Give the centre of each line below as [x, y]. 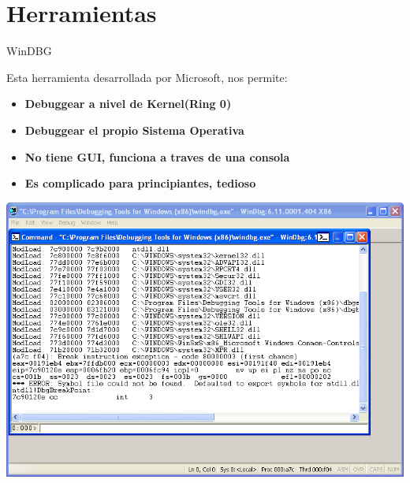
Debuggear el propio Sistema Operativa [134, 130]
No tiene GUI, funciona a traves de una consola [157, 156]
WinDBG [29, 51]
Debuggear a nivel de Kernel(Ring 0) [128, 104]
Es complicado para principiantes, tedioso [140, 183]
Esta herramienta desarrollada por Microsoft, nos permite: [147, 77]
